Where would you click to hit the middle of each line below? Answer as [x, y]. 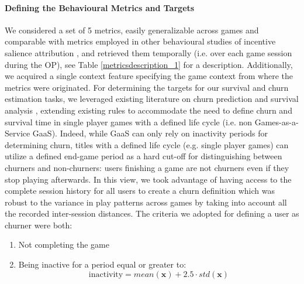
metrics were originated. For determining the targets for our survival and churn [147, 87]
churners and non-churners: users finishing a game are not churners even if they [147, 167]
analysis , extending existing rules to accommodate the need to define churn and [148, 110]
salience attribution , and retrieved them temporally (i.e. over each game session [148, 52]
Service [18, 133]
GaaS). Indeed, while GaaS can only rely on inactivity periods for [150, 133]
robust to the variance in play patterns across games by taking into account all [146, 202]
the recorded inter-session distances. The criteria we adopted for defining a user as [152, 213]
